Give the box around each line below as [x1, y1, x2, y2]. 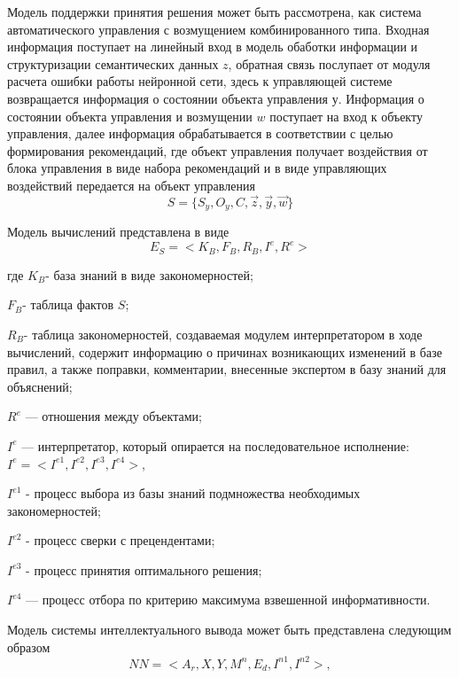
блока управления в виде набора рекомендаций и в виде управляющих [7, 159, 387, 177]
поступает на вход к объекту [269, 106, 423, 125]
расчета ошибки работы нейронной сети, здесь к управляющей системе [7, 72, 393, 90]
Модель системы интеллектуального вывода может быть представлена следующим [7, 620, 452, 639]
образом [7, 637, 51, 656]
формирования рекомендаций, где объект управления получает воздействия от [7, 141, 428, 160]
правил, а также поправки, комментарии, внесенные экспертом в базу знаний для [7, 360, 447, 378]
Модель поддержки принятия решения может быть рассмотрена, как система [7, 3, 422, 20]
